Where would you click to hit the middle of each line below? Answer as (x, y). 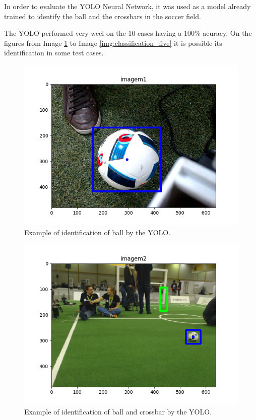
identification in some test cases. (54, 53)
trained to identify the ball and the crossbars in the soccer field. (103, 16)
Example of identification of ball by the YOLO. (98, 232)
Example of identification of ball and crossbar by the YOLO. (118, 411)
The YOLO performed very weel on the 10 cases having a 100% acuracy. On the (128, 33)
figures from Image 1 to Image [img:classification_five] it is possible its (113, 43)
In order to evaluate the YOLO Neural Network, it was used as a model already (127, 6)
